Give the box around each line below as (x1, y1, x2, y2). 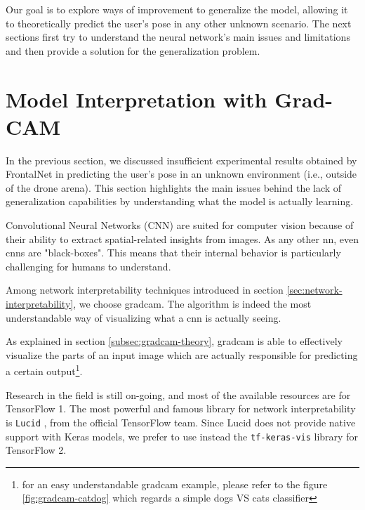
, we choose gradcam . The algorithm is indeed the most (73, 296, 312, 311)
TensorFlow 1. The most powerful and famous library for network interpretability (6, 401, 356, 416)
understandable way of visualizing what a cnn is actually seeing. (6, 310, 281, 325)
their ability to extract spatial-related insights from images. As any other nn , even (6, 231, 359, 246)
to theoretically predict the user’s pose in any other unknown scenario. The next (6, 15, 352, 30)
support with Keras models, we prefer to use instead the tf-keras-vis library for (6, 429, 358, 443)
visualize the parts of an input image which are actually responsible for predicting (6, 347, 358, 362)
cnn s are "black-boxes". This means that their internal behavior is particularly (6, 245, 341, 260)
